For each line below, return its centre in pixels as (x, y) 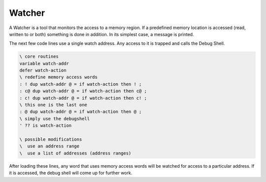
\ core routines (39, 56)
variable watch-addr (44, 63)
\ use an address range (50, 146)
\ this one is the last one (53, 105)
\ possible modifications (51, 139)
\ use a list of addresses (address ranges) (75, 153)
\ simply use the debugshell (55, 119)
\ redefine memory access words (59, 77)
